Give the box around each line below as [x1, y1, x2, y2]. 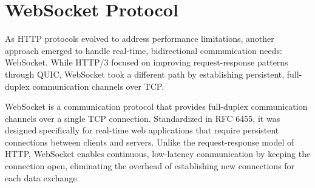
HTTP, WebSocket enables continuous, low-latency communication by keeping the [5, 147, 311, 160]
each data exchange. [5, 171, 80, 184]
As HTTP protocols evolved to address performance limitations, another [5, 32, 274, 45]
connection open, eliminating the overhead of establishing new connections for [5, 159, 295, 172]
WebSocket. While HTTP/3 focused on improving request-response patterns [5, 56, 288, 69]
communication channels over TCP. [32, 79, 164, 92]
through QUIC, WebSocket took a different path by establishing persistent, [5, 67, 285, 80]
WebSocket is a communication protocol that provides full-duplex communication [5, 100, 308, 113]
